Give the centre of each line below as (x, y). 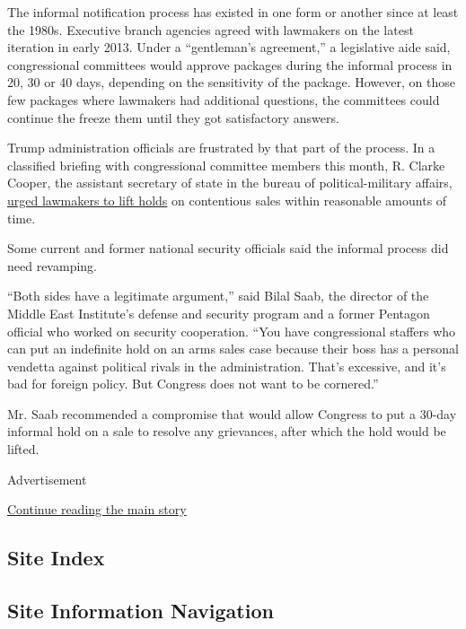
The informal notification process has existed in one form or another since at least (233, 12)
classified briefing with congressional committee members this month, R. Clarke (226, 165)
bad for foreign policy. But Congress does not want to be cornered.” (193, 384)
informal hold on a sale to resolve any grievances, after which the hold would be (227, 431)
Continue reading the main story (97, 509)
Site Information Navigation (141, 611)
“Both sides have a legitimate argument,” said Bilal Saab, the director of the (218, 296)
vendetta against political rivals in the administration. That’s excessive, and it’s (227, 366)
